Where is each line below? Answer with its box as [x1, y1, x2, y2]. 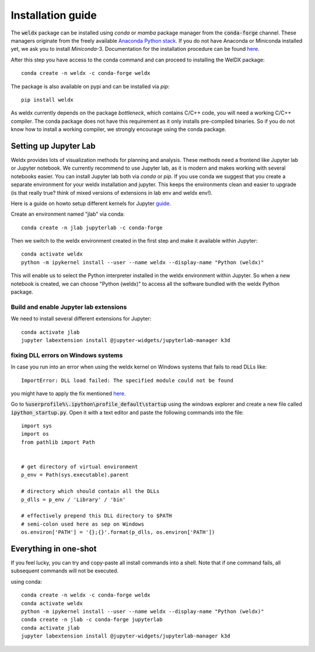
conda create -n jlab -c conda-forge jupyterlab [21, 616, 163, 623]
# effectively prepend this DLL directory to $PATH [21, 512, 172, 519]
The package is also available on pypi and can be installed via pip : [10, 82, 170, 90]
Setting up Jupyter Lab [10, 141, 96, 151]
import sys [21, 423, 52, 429]
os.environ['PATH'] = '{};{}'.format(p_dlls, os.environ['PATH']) [21, 529, 215, 536]
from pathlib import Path [21, 439, 96, 446]
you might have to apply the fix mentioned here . [10, 389, 126, 397]
